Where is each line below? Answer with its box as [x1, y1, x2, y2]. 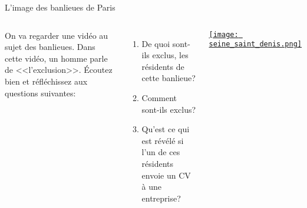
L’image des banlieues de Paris [5, 1, 115, 13]
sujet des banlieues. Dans [5, 41, 95, 53]
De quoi [141, 37, 170, 49]
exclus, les [152, 49, 189, 61]
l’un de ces [141, 146, 180, 158]
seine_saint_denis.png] [209, 40, 302, 49]
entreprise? [141, 192, 181, 204]
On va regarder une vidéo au [5, 29, 108, 41]
